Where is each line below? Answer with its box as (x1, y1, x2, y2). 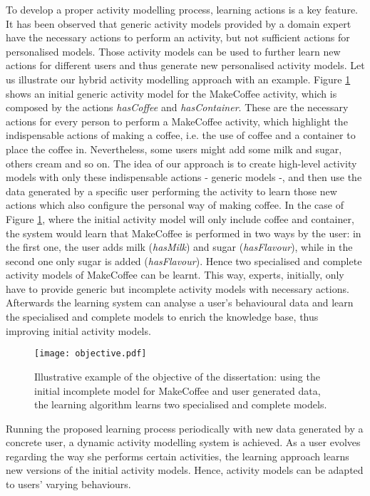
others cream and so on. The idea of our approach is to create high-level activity (6, 155, 357, 170)
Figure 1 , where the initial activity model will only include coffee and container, (6, 211, 354, 226)
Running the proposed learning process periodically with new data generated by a (6, 420, 364, 435)
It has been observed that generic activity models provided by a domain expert (6, 16, 351, 31)
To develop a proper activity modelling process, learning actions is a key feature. (6, 2, 359, 16)
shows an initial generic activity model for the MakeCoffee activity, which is (6, 86, 337, 100)
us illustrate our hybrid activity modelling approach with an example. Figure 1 (6, 71, 351, 86)
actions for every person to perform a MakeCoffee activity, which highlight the (6, 113, 348, 128)
